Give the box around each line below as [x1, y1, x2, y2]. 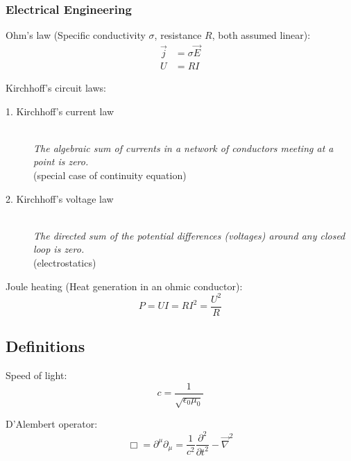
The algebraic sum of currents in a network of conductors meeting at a [33, 140, 334, 155]
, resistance [154, 28, 202, 42]
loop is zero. [33, 242, 85, 256]
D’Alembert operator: [6, 417, 98, 431]
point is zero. [33, 154, 89, 169]
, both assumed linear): [212, 28, 311, 42]
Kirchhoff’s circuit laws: [6, 81, 106, 95]
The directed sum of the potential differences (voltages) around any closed [33, 228, 345, 242]
